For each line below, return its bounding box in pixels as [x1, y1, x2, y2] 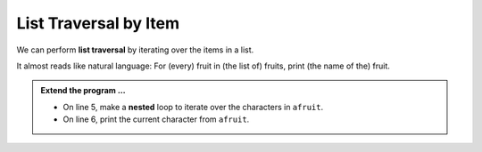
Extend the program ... [40, 85, 126, 96]
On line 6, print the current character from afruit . [62, 114, 250, 124]
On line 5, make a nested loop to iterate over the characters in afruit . [62, 101, 324, 112]
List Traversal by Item [16, 13, 180, 33]
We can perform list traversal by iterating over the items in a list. [16, 44, 254, 55]
